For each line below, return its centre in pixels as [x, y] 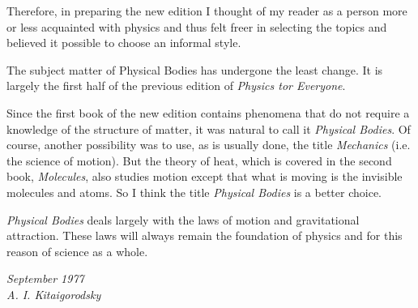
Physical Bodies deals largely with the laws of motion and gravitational [183, 219]
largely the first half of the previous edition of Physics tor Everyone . [176, 86]
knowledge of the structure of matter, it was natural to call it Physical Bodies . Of [209, 128]
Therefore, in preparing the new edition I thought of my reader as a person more [207, 11]
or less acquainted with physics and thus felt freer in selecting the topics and [197, 26]
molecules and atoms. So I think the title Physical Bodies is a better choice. [194, 192]
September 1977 [45, 278]
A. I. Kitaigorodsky [54, 294]
